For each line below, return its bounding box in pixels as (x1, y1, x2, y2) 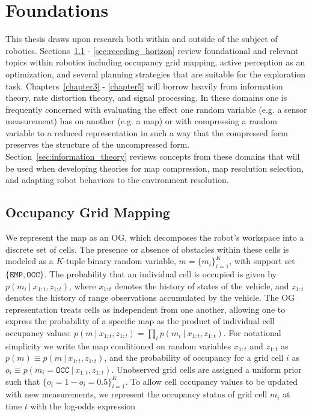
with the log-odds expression (30, 399, 136, 412)
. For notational (223, 327, 281, 339)
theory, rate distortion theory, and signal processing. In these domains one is (5, 91, 287, 104)
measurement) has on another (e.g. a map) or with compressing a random (5, 115, 277, 127)
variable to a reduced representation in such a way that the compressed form (5, 126, 288, 139)
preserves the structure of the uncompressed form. (5, 138, 190, 151)
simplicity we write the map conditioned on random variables (5, 339, 231, 352)
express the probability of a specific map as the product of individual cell (5, 315, 275, 327)
